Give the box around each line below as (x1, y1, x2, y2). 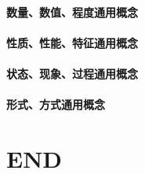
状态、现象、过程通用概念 (6, 65, 138, 81)
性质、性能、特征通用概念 (6, 34, 138, 50)
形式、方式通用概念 (6, 96, 105, 113)
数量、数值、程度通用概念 (6, 3, 138, 20)
